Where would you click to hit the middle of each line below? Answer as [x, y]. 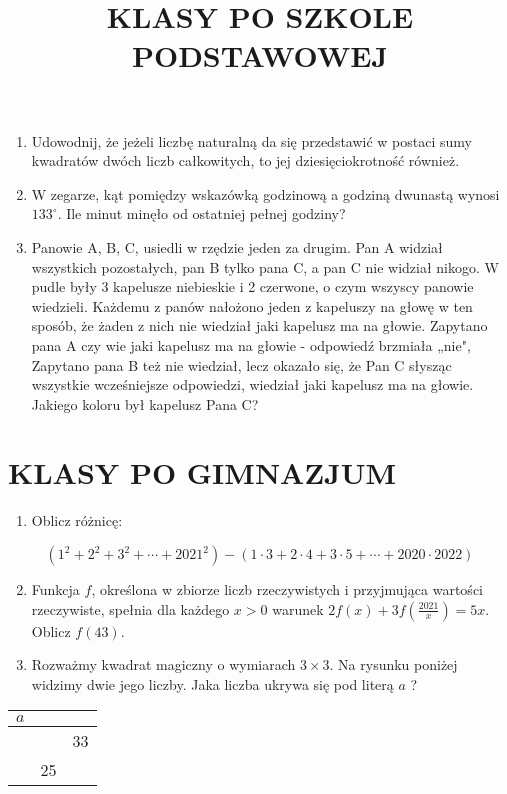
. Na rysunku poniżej [393, 664]
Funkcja [55, 589]
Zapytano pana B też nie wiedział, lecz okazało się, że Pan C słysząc [241, 364]
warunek [298, 608]
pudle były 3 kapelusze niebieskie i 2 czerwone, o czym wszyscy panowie [252, 286]
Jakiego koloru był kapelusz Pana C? [145, 403]
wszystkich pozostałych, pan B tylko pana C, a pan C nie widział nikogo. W [265, 266]
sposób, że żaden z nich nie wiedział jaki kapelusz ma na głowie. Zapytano [259, 325]
